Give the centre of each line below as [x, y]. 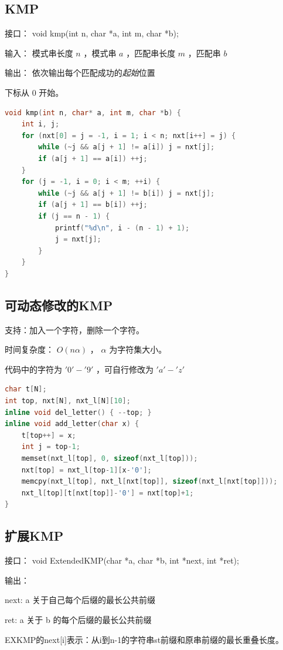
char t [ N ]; [26, 389]
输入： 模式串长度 [39, 53]
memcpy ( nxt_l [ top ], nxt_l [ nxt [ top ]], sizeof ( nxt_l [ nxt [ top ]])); [149, 482]
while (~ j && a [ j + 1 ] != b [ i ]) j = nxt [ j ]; [127, 193]
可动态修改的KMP [59, 305]
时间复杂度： [29, 349]
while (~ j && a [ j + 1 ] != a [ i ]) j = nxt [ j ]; [127, 147]
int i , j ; [40, 124]
